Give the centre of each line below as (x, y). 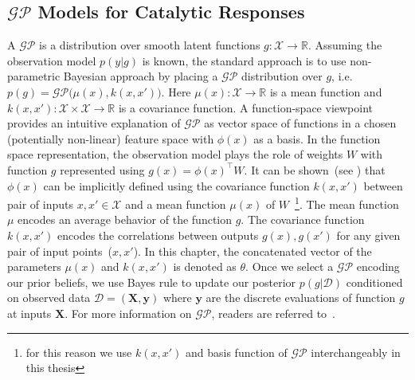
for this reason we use (79, 352)
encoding (378, 266)
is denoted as (205, 266)
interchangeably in (356, 352)
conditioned (374, 282)
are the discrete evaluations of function (301, 298)
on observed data (49, 298)
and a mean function (176, 204)
